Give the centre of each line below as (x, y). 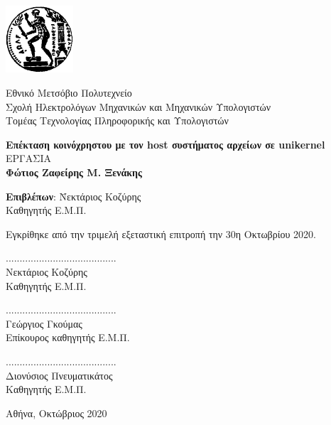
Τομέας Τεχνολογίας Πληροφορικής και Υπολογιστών (117, 120)
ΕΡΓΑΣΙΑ (28, 158)
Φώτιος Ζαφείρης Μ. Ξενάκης (74, 172)
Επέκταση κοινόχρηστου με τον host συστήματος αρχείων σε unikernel (165, 144)
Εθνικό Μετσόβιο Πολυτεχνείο (69, 93)
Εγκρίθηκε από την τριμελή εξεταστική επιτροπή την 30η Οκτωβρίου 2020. (161, 233)
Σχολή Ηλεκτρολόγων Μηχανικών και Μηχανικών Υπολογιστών (139, 106)
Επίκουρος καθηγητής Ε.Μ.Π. (68, 337)
